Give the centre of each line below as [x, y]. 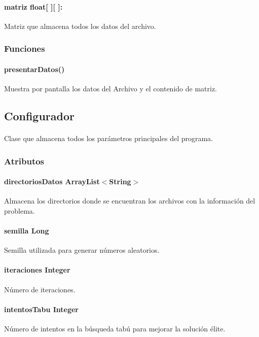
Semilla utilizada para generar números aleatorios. [82, 250]
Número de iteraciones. [40, 289]
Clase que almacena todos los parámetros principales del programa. [109, 138]
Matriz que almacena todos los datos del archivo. [80, 26]
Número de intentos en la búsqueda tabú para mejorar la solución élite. [115, 328]
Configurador [39, 116]
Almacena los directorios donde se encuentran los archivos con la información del [130, 201]
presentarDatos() [34, 69]
